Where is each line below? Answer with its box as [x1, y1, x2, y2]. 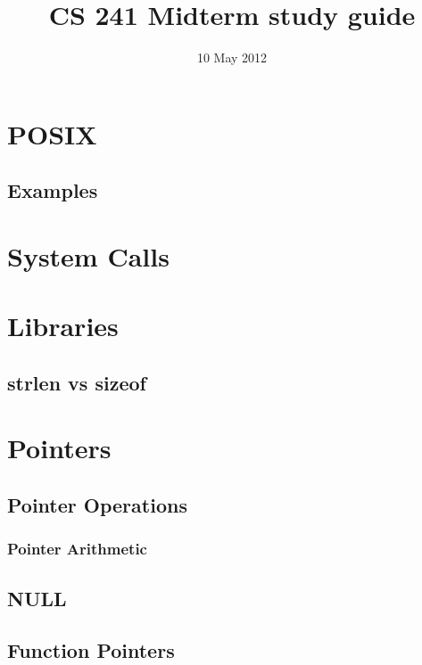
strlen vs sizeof [7, 368, 146, 396]
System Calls [7, 237, 170, 274]
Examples [7, 177, 98, 204]
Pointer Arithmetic [7, 538, 147, 560]
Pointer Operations [7, 490, 187, 518]
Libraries [7, 308, 119, 344]
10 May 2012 [196, 48, 268, 67]
